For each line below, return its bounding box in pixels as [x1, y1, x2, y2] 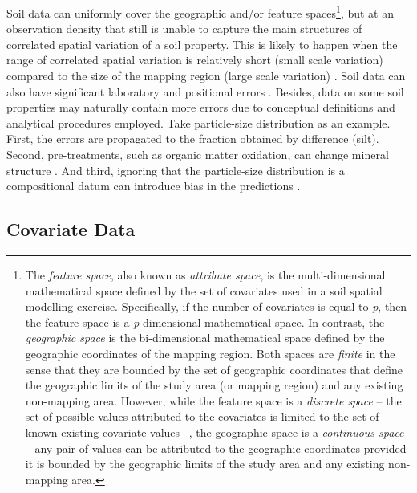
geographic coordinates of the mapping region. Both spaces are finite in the [25, 344, 395, 361]
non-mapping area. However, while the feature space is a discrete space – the [25, 392, 402, 409]
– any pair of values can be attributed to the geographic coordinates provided [25, 439, 407, 456]
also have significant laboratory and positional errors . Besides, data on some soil [6, 83, 404, 100]
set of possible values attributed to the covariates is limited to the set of [25, 408, 379, 425]
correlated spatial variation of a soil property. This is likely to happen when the [6, 35, 398, 52]
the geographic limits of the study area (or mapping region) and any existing [25, 377, 403, 393]
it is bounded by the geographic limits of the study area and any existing [25, 455, 385, 472]
